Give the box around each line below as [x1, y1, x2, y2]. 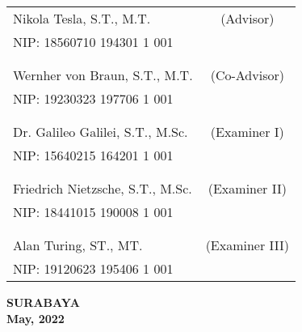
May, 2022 [6, 309, 65, 326]
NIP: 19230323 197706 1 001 [13, 89, 174, 108]
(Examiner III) [205, 236, 290, 254]
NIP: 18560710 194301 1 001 [13, 32, 174, 51]
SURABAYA [6, 294, 80, 310]
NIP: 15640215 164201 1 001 [13, 146, 174, 164]
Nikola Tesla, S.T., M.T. [13, 9, 151, 28]
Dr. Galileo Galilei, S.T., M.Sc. [13, 122, 188, 141]
